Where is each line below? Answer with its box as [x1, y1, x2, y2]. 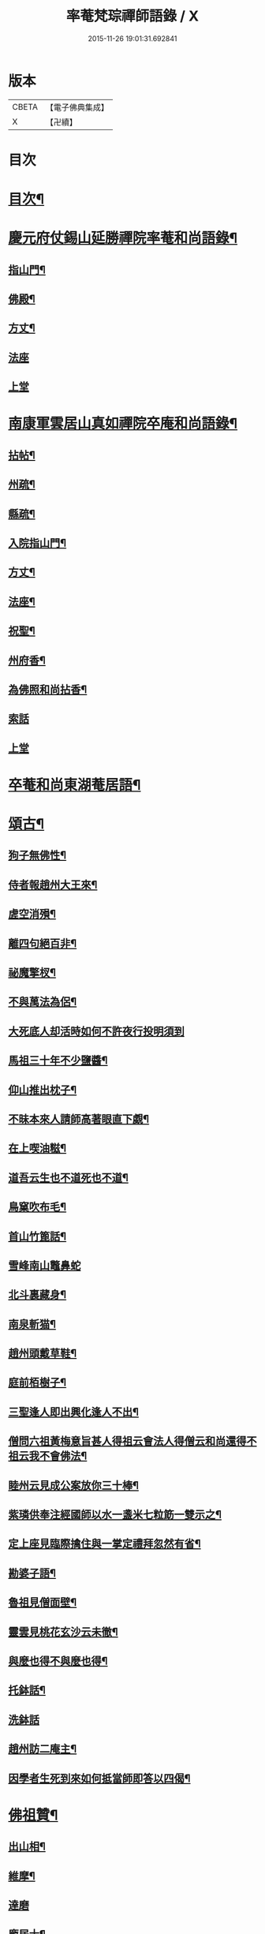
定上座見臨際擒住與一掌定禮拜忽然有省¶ [8, 1537, 201, 1551]
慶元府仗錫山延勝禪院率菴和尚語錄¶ [8, 230, 238, 247]
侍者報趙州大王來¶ [8, 877, 98, 892]
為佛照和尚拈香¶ [8, 683, 88, 696]
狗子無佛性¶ [8, 849, 67, 862]
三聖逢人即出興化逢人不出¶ [8, 1405, 140, 1419]
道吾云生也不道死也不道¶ [8, 1171, 129, 1184]
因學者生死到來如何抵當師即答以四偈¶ [8, 1771, 191, 1785]
